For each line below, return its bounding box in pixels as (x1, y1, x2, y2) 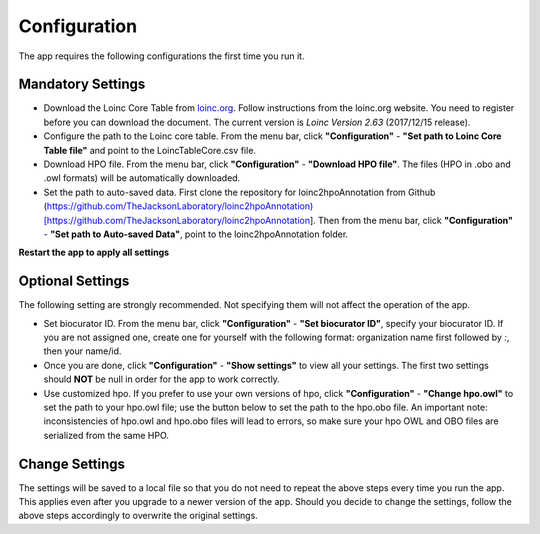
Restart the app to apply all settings (18, 246, 170, 259)
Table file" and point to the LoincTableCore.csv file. (43, 144, 257, 156)
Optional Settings (18, 273, 130, 290)
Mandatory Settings (18, 76, 146, 93)
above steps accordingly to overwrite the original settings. (18, 510, 259, 522)
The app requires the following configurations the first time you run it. (18, 50, 305, 62)
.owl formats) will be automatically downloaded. (43, 172, 241, 184)
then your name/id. (43, 345, 122, 357)
